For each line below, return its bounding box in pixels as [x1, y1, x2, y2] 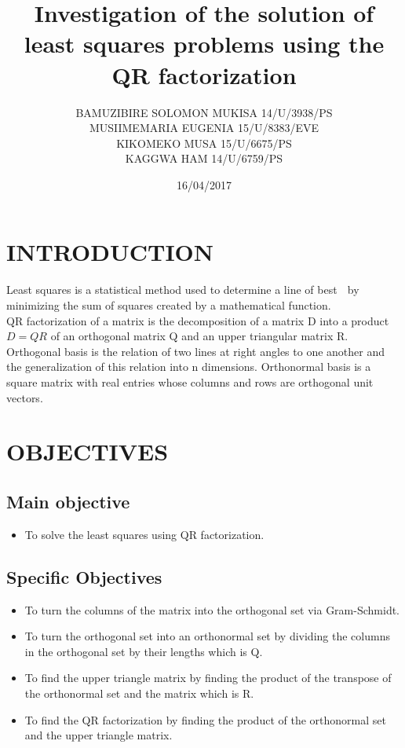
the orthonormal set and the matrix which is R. [24, 684, 254, 701]
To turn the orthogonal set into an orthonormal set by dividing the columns [24, 628, 390, 644]
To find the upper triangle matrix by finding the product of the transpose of [24, 669, 392, 686]
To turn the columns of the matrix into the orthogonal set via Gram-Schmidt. [24, 601, 400, 618]
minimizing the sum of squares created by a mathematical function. [6, 297, 331, 313]
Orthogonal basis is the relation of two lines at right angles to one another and [6, 343, 385, 359]
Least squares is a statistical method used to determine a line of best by [6, 281, 359, 298]
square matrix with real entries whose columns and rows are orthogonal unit [6, 373, 374, 390]
